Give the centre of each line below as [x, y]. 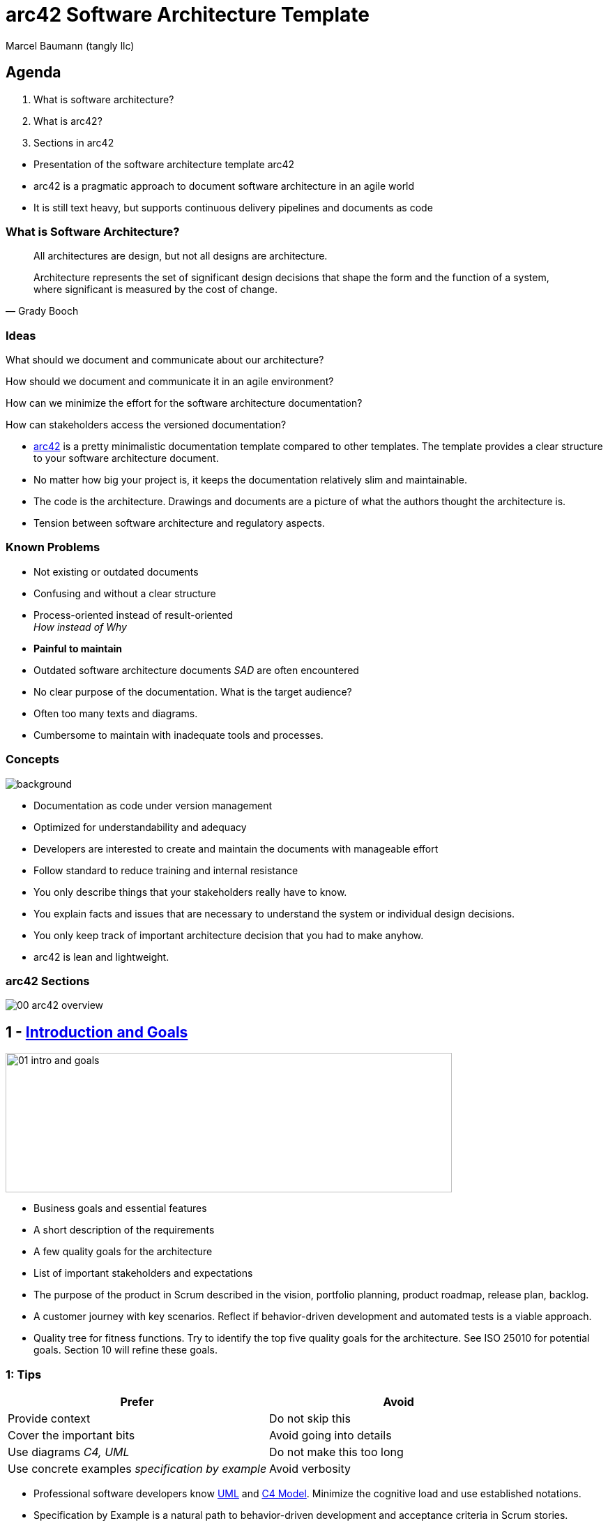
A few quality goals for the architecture [123, 1252]
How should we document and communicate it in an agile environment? [170, 382]
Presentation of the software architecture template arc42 [164, 164]
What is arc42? [68, 121]
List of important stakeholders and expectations [143, 1273]
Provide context [49, 1418]
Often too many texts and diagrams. [116, 713]
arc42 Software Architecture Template [188, 15]
